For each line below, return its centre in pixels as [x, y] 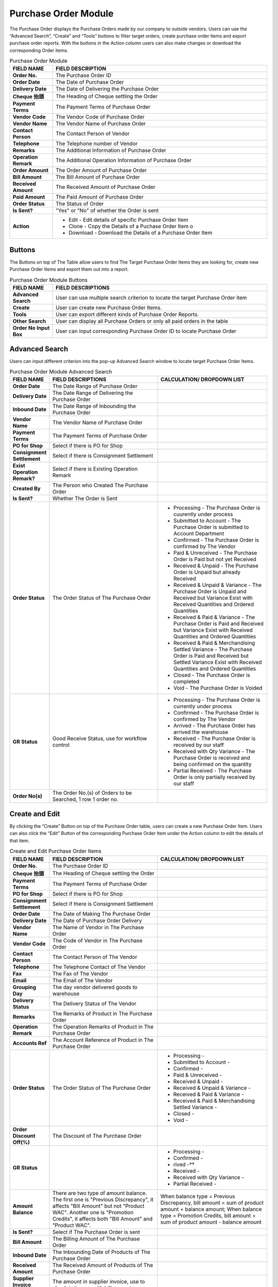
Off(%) [21, 1142]
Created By [27, 489]
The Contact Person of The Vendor [95, 956]
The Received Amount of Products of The [103, 1265]
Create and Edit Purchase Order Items [55, 851]
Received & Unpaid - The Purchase [216, 566]
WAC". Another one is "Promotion [93, 1212]
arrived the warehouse [201, 732]
